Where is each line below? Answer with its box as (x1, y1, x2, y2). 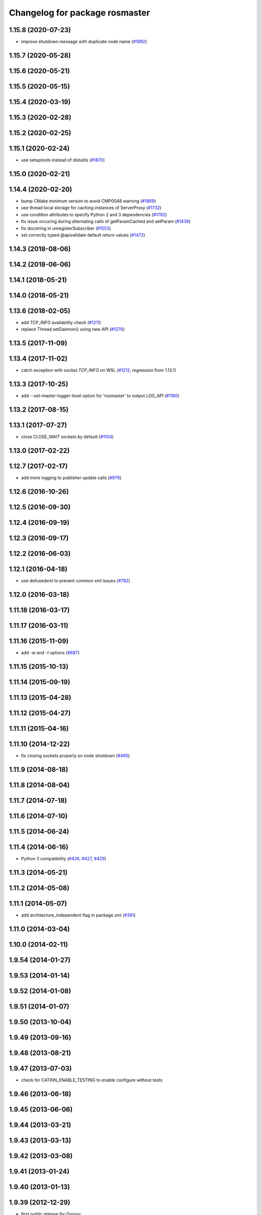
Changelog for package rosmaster (9, 7, 150, 18)
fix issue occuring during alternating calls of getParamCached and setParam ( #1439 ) (21, 219, 191, 225)
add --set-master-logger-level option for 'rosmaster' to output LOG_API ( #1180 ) (21, 393, 180, 399)
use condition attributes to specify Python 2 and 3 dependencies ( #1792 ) (21, 211, 167, 217)
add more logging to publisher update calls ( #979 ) (21, 474, 121, 481)
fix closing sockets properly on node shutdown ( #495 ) (21, 752, 130, 758)
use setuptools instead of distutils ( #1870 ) (21, 157, 105, 163)
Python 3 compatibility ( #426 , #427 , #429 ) (21, 855, 107, 861)
